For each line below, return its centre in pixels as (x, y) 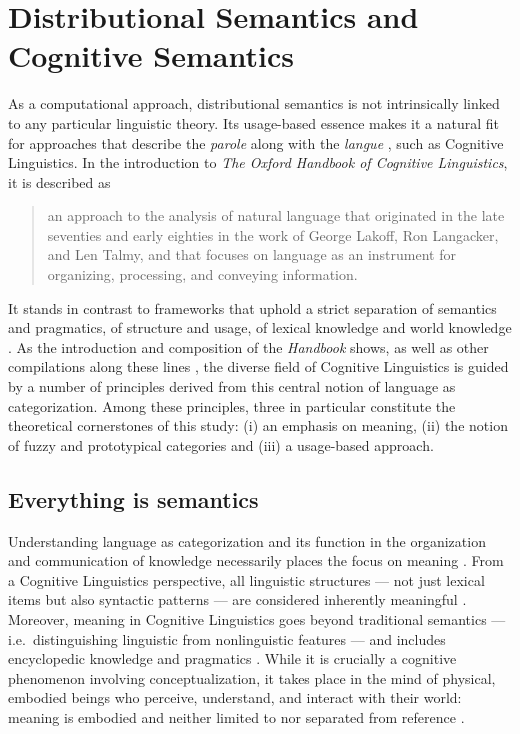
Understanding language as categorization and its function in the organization (247, 540)
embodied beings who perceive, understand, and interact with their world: (235, 697)
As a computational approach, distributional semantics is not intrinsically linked (254, 103)
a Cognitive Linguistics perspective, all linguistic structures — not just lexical (246, 579)
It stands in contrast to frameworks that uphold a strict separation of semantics (252, 307)
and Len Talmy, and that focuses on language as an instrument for (251, 254)
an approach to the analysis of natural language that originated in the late (276, 215)
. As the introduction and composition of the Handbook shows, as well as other (248, 346)
